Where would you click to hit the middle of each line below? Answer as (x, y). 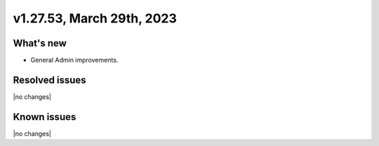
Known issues (45, 117)
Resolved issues (50, 80)
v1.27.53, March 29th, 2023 (95, 18)
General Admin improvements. (74, 60)
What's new (40, 43)
